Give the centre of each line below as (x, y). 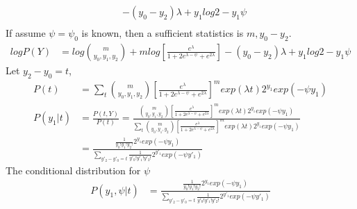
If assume (26, 33)
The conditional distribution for (73, 170)
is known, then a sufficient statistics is (163, 33)
